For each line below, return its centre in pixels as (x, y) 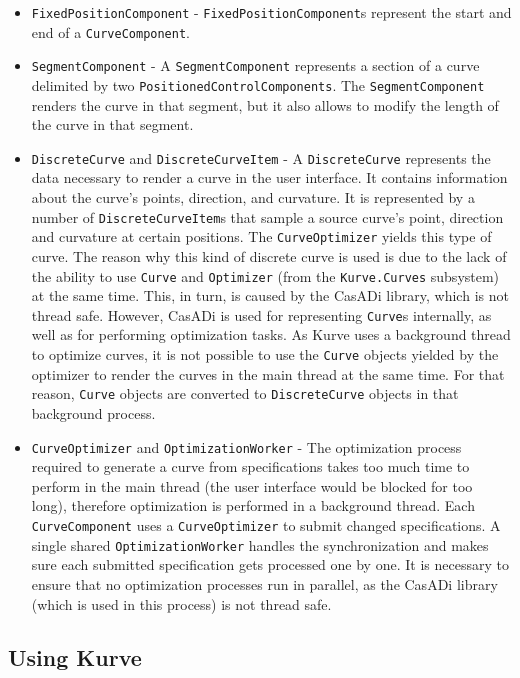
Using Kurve (75, 657)
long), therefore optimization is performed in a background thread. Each (253, 505)
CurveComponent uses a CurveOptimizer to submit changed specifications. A (266, 525)
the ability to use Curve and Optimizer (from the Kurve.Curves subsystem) (265, 275)
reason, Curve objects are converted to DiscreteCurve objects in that (245, 393)
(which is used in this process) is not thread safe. (181, 603)
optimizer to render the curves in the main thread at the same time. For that (268, 373)
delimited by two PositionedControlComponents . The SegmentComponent (258, 84)
